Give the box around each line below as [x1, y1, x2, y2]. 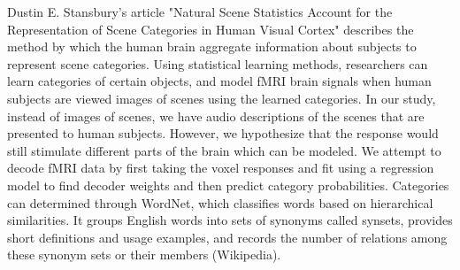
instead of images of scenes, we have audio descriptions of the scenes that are [7, 106, 425, 125]
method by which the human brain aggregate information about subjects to [7, 37, 417, 56]
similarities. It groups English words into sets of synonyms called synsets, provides [7, 211, 453, 229]
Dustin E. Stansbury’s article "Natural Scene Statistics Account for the [7, 3, 393, 20]
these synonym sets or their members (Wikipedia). [7, 245, 281, 264]
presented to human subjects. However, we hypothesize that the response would [7, 124, 439, 143]
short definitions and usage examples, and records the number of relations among [7, 228, 448, 246]
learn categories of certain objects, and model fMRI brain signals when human [7, 72, 432, 90]
